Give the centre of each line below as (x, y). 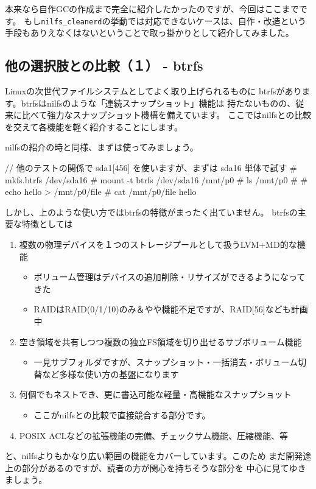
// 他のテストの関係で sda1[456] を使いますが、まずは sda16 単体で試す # (151, 168)
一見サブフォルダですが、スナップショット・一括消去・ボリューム (166, 362)
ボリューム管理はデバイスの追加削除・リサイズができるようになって (170, 277)
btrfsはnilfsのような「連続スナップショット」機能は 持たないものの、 (158, 103)
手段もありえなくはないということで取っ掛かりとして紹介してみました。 (149, 33)
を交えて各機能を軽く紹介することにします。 (94, 126)
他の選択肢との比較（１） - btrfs (104, 65)
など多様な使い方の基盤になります (111, 374)
